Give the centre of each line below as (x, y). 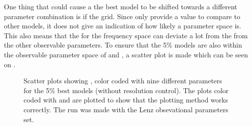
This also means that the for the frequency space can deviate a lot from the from (126, 35)
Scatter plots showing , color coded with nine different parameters (123, 81)
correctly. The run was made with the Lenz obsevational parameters (126, 109)
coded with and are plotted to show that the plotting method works (126, 100)
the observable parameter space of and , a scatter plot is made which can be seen (126, 54)
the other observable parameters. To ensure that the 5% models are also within (123, 45)
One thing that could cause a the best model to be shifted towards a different (121, 6)
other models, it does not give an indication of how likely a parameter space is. (123, 26)
